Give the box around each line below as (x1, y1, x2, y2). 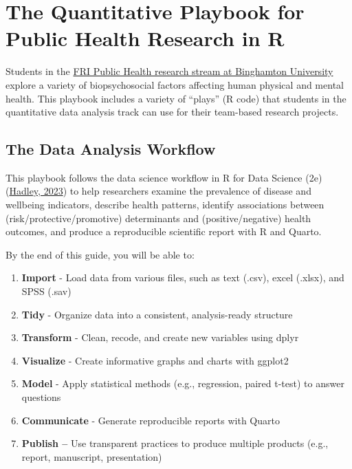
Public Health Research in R (5, 24, 285, 52)
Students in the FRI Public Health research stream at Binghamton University (5, 64, 333, 78)
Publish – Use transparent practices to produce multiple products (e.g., (21, 436, 329, 450)
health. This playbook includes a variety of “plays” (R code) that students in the (5, 91, 346, 105)
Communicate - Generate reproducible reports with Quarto (21, 413, 280, 427)
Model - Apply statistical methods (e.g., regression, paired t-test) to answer (21, 376, 344, 391)
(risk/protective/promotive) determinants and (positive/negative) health (5, 210, 311, 225)
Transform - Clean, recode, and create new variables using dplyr (21, 330, 299, 345)
